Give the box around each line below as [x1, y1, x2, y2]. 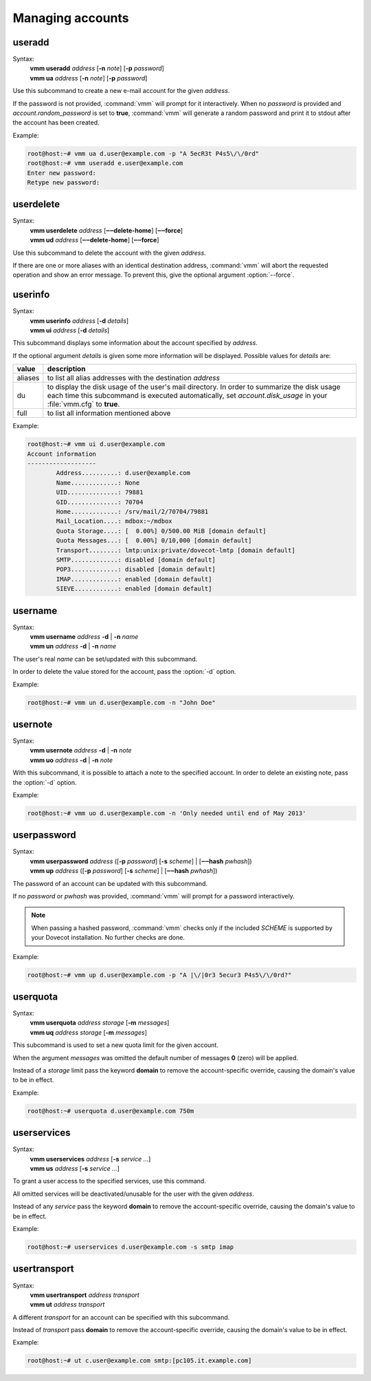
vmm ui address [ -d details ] [30, 326, 110, 335]
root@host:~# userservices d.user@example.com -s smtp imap [27, 1243, 234, 1251]
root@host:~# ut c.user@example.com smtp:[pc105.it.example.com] [27, 1357, 252, 1364]
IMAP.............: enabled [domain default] [56, 575, 212, 583]
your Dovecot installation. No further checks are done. [31, 934, 185, 942]
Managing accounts [12, 10, 130, 25]
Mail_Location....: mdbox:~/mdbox [56, 517, 172, 525]
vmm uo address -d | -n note [30, 756, 113, 764]
